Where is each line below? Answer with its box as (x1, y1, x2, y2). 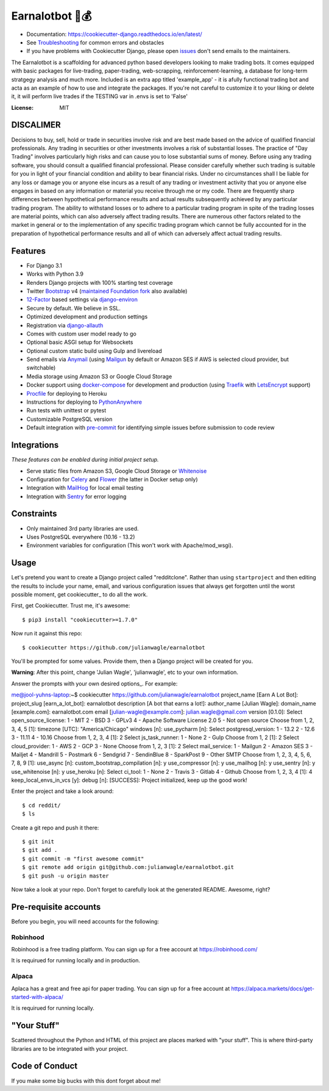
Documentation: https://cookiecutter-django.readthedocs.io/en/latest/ (26, 30, 202, 38)
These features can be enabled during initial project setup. (11, 456, 159, 463)
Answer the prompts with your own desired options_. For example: (11, 680, 178, 687)
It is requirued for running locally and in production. (11, 957, 140, 964)
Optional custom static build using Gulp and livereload (26, 347, 162, 354)
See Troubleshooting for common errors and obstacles (26, 38, 164, 46)
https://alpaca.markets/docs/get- (231, 985, 315, 992)
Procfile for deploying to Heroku (26, 390, 107, 397)
